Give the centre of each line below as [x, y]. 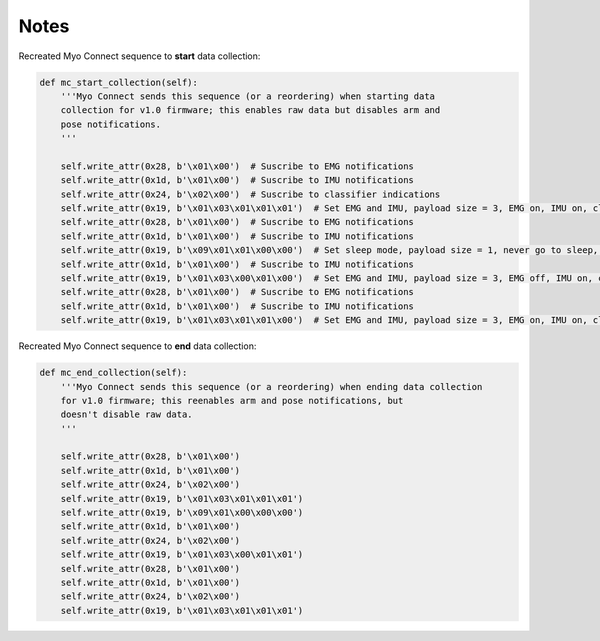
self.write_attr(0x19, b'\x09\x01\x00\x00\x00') [182, 513]
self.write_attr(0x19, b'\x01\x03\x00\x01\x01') [182, 554]
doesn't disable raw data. [127, 414]
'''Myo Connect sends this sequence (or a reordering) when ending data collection [271, 386]
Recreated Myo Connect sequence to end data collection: [137, 346]
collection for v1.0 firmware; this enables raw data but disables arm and [250, 110]
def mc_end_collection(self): [113, 373]
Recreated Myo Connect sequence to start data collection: [139, 56]
